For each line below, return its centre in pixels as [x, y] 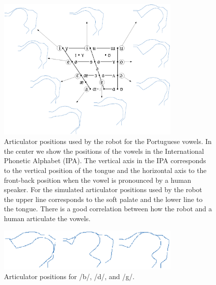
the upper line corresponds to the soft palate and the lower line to [103, 199]
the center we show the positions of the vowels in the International [104, 151]
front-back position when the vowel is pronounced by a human [98, 180]
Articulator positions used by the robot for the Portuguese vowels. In [108, 141]
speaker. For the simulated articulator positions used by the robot [103, 189]
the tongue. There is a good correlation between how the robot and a [108, 209]
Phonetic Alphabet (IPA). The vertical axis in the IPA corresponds [105, 160]
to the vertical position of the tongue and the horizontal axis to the [105, 170]
